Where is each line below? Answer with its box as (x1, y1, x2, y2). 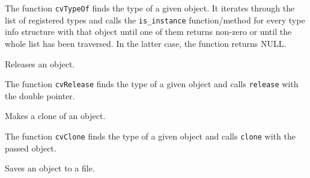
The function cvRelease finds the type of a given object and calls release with (5, 78, 299, 90)
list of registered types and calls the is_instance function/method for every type (5, 13, 305, 26)
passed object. (5, 141, 56, 154)
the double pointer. (5, 89, 75, 102)
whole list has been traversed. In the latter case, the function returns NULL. (5, 37, 287, 49)
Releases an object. (5, 57, 75, 70)
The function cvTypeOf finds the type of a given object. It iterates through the (5, 2, 295, 14)
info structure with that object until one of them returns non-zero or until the (5, 25, 292, 38)
